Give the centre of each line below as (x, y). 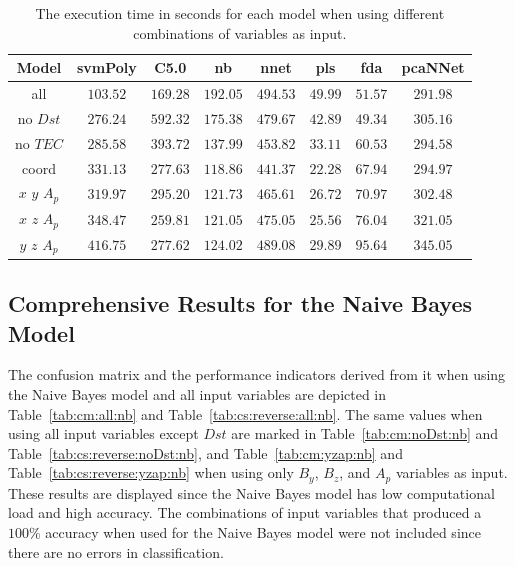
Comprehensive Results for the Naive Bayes (240, 303)
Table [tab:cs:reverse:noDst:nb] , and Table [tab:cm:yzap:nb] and (205, 452)
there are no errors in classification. (116, 551)
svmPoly (107, 67)
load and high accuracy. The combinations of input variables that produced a (245, 512)
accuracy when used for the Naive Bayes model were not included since (263, 531)
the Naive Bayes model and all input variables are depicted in (197, 393)
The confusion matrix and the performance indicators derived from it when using (257, 374)
